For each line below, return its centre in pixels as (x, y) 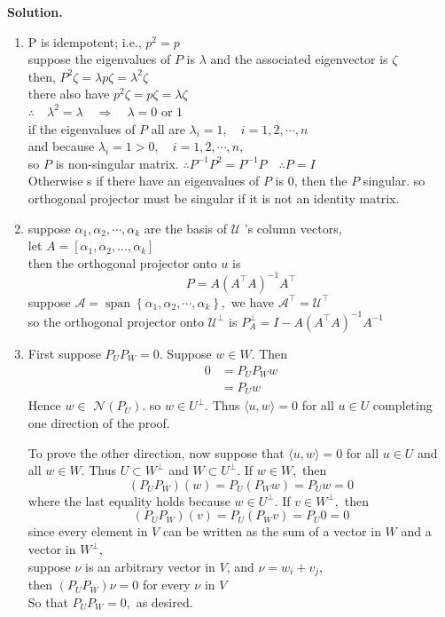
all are (168, 128)
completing (402, 405)
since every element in (88, 531)
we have (253, 301)
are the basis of (185, 228)
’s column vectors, (293, 228)
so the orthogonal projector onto (116, 321)
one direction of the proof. (99, 423)
